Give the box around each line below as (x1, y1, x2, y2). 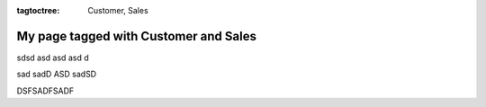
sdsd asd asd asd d (16, 52, 89, 63)
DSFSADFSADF (16, 85, 75, 96)
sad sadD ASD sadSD (16, 68, 97, 80)
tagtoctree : (16, 5, 60, 15)
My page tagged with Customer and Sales (16, 28, 256, 44)
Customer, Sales (87, 5, 148, 15)
